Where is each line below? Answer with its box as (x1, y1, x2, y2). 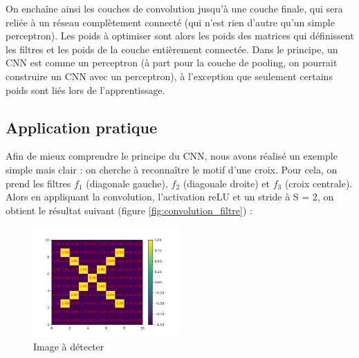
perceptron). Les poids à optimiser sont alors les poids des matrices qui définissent (6, 28, 354, 43)
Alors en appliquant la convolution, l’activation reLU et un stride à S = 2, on (6, 189, 334, 204)
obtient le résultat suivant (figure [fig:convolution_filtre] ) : (6, 202, 252, 217)
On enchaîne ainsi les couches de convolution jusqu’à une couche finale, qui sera (6, 1, 343, 15)
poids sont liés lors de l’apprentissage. (6, 82, 165, 97)
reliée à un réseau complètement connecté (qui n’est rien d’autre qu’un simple (6, 15, 335, 29)
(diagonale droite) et (183, 176, 270, 190)
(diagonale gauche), (86, 176, 168, 190)
